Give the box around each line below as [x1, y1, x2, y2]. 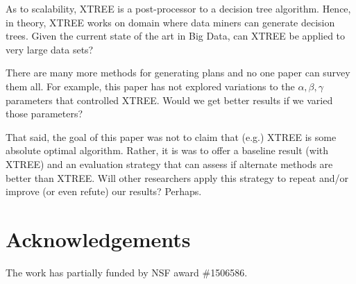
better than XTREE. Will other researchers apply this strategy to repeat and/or [6, 170, 348, 185]
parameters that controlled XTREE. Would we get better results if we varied [6, 92, 333, 107]
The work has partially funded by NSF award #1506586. [6, 265, 248, 279]
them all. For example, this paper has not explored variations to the [6, 78, 295, 93]
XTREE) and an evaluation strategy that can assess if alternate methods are [6, 156, 333, 171]
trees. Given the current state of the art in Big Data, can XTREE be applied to [6, 28, 346, 43]
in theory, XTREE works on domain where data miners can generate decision [6, 15, 335, 29]
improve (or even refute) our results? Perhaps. [6, 184, 202, 199]
